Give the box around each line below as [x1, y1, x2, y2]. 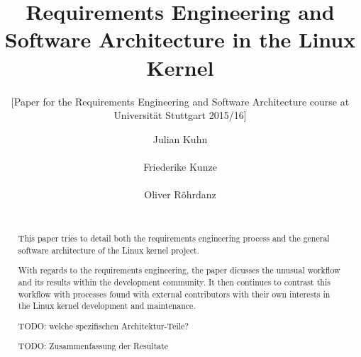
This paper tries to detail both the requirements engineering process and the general [18, 232, 330, 244]
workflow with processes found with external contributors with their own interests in [18, 288, 331, 300]
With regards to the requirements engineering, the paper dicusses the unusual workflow [18, 264, 340, 276]
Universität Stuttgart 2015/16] [113, 108, 247, 123]
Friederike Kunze [143, 159, 217, 174]
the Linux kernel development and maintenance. [18, 300, 196, 312]
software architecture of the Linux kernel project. [18, 244, 199, 256]
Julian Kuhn [152, 131, 208, 146]
